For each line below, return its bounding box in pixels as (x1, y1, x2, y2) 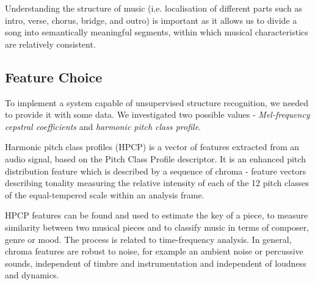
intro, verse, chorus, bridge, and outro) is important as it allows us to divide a (5, 13, 297, 26)
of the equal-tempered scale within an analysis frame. (5, 188, 205, 201)
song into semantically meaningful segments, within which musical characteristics (5, 26, 308, 38)
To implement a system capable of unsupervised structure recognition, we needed (5, 96, 309, 109)
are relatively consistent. (5, 37, 96, 50)
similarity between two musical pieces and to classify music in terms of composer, (5, 220, 310, 233)
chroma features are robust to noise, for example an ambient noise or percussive (5, 245, 303, 258)
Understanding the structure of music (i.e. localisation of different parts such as (5, 2, 302, 14)
